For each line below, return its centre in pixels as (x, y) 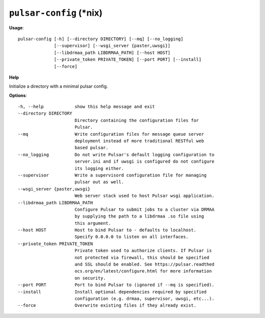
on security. (90, 278)
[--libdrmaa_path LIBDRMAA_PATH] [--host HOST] (112, 52)
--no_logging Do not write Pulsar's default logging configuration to (116, 155)
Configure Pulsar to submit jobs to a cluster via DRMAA (144, 209)
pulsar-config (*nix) (56, 13)
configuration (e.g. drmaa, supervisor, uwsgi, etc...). (144, 299)
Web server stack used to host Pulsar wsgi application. (144, 196)
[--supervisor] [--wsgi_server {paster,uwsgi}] (112, 46)
